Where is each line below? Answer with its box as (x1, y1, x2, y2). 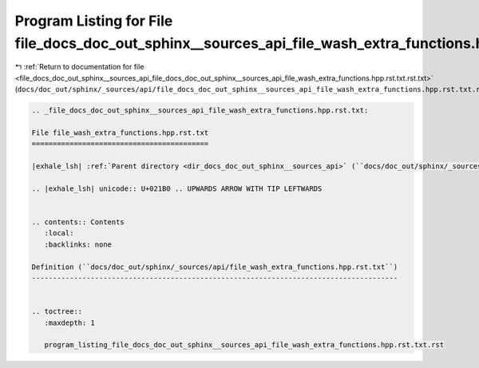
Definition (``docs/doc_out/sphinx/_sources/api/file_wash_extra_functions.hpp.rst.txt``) (31, 262, 398, 271)
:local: (44, 228, 74, 238)
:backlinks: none (44, 239, 112, 249)
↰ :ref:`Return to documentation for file (14, 62, 144, 72)
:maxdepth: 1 (44, 318, 96, 327)
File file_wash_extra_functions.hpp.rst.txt (31, 128, 209, 137)
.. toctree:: (31, 307, 83, 316)
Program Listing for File (14, 12, 173, 30)
